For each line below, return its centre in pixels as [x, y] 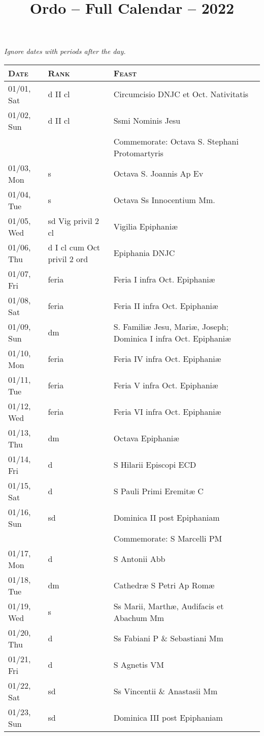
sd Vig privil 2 [74, 220]
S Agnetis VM [139, 665]
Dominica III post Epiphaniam [168, 718]
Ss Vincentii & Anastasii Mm [166, 691]
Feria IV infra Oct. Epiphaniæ [167, 359]
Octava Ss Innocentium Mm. [164, 200]
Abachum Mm [139, 617]
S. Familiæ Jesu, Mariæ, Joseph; [171, 326]
